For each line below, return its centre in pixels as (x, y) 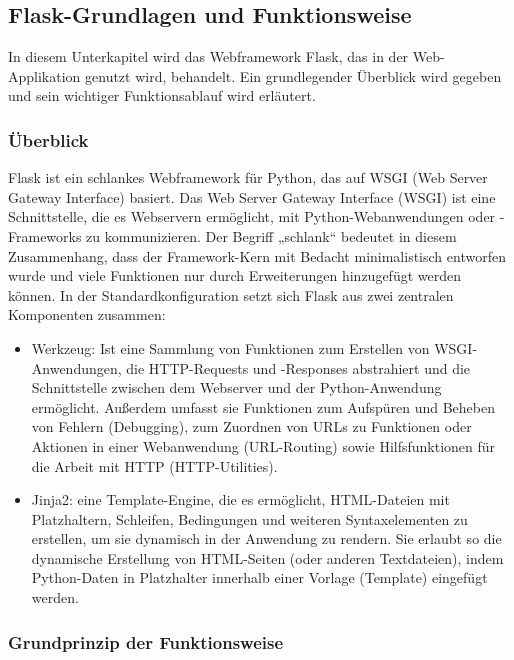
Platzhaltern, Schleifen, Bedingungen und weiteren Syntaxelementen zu (249, 518)
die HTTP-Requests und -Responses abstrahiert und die (298, 367)
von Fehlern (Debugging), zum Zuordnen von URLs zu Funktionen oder (251, 426)
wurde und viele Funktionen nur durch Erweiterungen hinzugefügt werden (234, 275)
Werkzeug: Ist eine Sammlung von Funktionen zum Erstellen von (230, 347)
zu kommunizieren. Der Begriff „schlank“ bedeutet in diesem (271, 235)
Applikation (44, 75)
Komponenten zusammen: (87, 314)
